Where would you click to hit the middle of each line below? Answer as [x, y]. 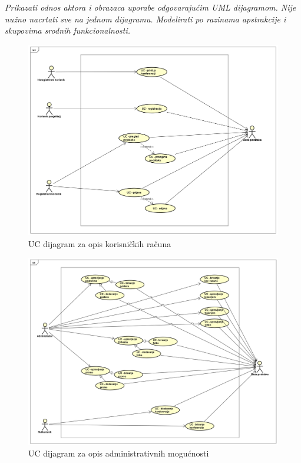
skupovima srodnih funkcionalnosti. [68, 30]
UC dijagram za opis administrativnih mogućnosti [119, 453]
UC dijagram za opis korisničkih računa [100, 243]
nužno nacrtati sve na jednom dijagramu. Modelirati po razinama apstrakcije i [145, 19]
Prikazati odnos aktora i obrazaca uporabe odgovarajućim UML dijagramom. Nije [150, 7]
